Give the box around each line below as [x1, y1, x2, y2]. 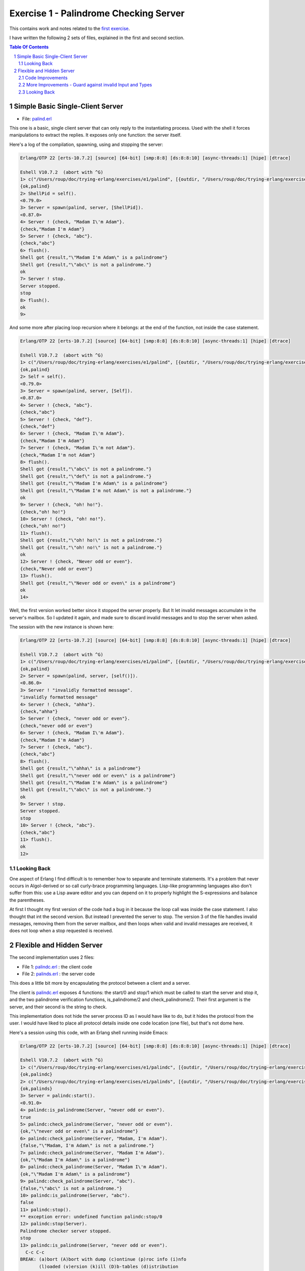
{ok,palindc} [20, 1072, 53, 1077]
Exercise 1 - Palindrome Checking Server [9, 8, 185, 19]
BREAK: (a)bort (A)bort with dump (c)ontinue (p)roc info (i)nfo [20, 1256, 187, 1262]
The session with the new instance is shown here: [9, 624, 114, 630]
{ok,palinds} [20, 1086, 53, 1092]
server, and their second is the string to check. [9, 1004, 107, 1010]
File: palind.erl [22, 115, 52, 122]
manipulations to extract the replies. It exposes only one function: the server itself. [9, 132, 181, 138]
